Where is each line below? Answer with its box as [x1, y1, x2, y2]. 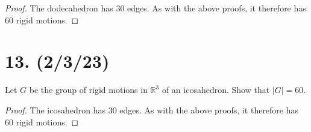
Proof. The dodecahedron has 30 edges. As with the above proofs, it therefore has [5, 2, 306, 14]
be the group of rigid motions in [29, 83, 148, 96]
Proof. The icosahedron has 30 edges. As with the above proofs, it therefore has [5, 103, 299, 116]
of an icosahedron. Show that [162, 83, 270, 96]
